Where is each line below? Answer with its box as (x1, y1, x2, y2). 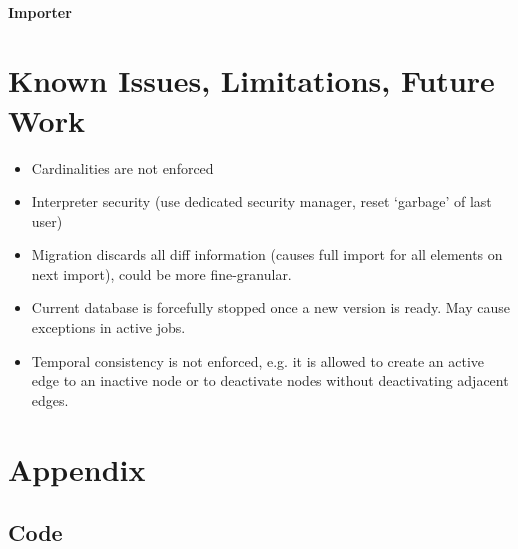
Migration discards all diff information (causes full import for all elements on (31, 244, 503, 265)
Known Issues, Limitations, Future (8, 60, 495, 101)
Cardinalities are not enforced (31, 157, 214, 178)
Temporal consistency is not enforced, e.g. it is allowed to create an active (31, 350, 485, 371)
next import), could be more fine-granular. (31, 263, 292, 284)
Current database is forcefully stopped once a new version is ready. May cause (31, 297, 510, 318)
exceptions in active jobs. (31, 317, 186, 338)
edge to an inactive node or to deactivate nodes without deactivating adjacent (31, 370, 509, 391)
